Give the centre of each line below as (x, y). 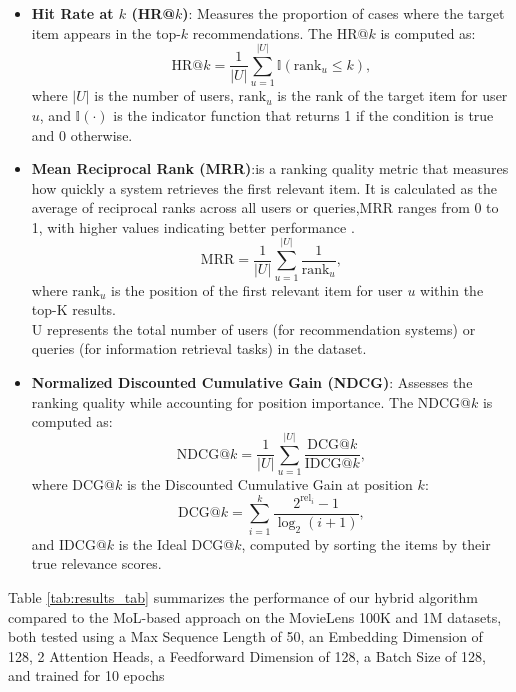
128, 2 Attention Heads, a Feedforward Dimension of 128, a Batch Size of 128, (247, 655)
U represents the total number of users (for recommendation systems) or (253, 328)
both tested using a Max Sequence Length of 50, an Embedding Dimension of (245, 636)
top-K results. (73, 309)
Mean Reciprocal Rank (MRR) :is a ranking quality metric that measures (270, 168)
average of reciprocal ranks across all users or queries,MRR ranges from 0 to (265, 207)
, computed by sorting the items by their (366, 543)
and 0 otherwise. (82, 134)
